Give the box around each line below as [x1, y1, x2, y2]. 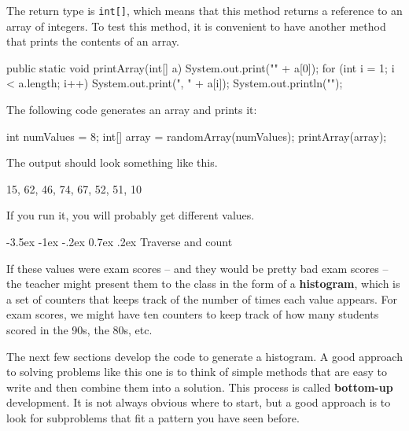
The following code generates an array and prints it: [6, 101, 257, 118]
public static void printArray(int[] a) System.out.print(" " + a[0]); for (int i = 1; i [6, 59, 395, 76]
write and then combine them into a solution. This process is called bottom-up [6, 378, 393, 395]
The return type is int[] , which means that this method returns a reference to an [6, 2, 403, 18]
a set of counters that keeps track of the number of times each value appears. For [6, 290, 397, 307]
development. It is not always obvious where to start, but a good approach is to [6, 394, 391, 411]
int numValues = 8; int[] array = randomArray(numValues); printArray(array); [6, 127, 387, 144]
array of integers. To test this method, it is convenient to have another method [6, 17, 386, 34]
